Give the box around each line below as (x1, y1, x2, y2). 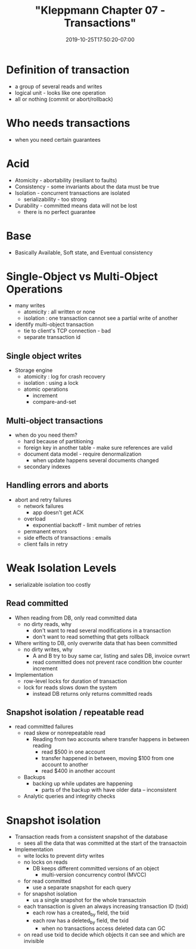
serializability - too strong (23, 195, 87, 203)
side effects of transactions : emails (23, 534, 111, 541)
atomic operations (23, 385, 69, 393)
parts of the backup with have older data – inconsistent (41, 786, 177, 794)
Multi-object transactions (6, 415, 103, 426)
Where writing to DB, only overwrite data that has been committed (14, 639, 178, 646)
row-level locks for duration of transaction (23, 677, 127, 684)
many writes (14, 302, 46, 309)
